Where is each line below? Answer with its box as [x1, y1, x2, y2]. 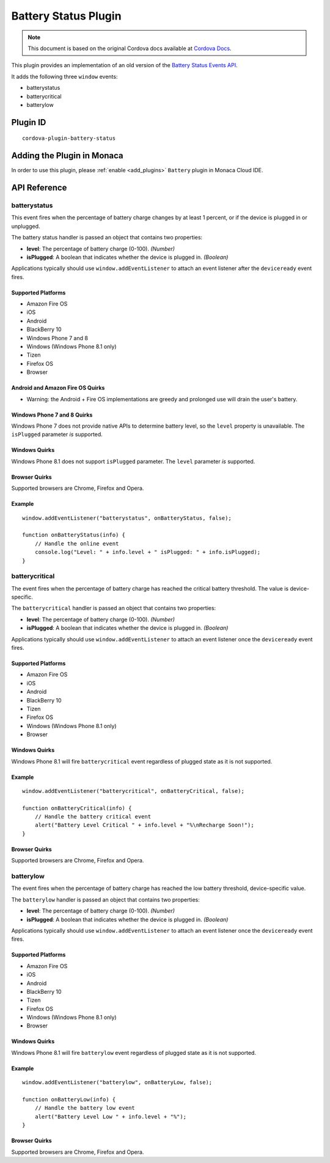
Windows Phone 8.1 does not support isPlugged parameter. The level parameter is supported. [11, 458, 255, 465]
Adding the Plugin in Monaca [11, 150, 123, 161]
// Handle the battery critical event [34, 813, 152, 820]
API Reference [11, 183, 67, 193]
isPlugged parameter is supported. [11, 431, 103, 438]
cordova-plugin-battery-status [22, 135, 116, 142]
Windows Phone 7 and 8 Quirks [11, 411, 93, 418]
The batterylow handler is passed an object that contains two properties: [11, 895, 200, 903]
